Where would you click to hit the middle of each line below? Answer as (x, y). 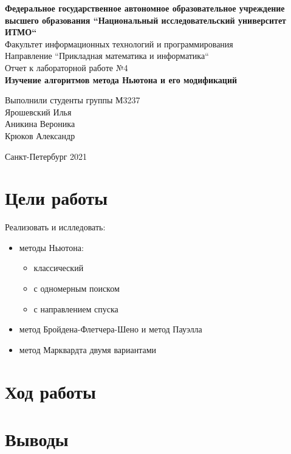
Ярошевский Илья (38, 112)
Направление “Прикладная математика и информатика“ (107, 56)
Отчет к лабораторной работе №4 (67, 67)
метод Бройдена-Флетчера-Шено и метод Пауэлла (111, 329)
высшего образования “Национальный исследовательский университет (145, 20)
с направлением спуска (76, 308)
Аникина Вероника (40, 124)
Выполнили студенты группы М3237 (73, 100)
